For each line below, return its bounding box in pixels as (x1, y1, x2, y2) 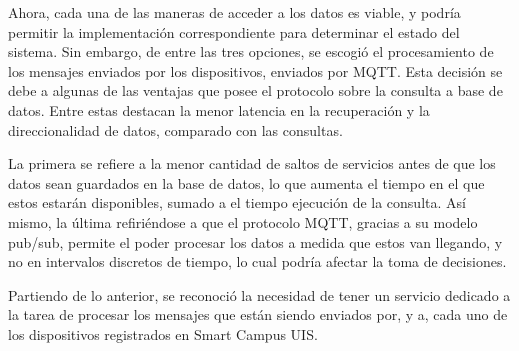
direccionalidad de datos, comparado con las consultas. (8, 119, 343, 140)
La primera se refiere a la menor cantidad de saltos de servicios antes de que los (8, 153, 496, 174)
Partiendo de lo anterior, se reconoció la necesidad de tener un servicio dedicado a (8, 284, 511, 305)
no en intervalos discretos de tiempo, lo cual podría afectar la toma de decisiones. (8, 251, 507, 272)
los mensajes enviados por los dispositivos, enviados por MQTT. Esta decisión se (8, 60, 503, 81)
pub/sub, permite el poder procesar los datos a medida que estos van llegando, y (8, 231, 503, 252)
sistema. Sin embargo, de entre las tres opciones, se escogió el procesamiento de (8, 41, 494, 62)
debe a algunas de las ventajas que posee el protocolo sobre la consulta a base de (8, 80, 503, 101)
